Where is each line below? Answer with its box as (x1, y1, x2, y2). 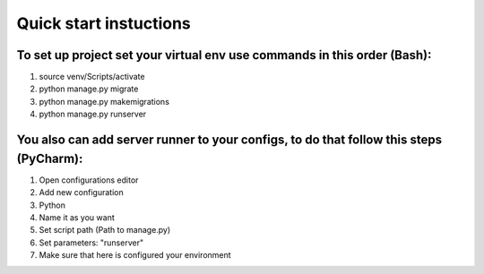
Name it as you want (39, 211, 116, 223)
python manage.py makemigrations (39, 96, 170, 107)
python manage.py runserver (39, 108, 147, 120)
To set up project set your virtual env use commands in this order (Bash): (16, 47, 432, 63)
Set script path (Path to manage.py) (39, 225, 171, 235)
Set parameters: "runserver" (39, 237, 143, 248)
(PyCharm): (16, 150, 83, 166)
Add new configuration (39, 187, 125, 198)
